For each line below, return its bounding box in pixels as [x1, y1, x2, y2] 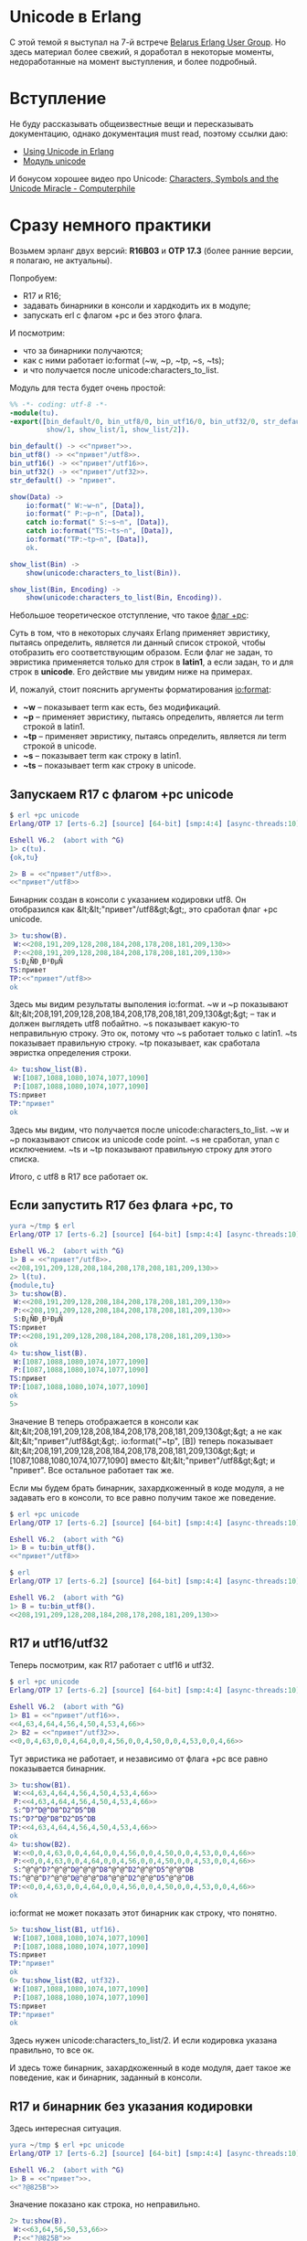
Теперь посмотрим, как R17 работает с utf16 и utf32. [9, 1660, 215, 1671]
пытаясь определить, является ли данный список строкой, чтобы [9, 637, 266, 648]
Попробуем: [9, 272, 58, 283]
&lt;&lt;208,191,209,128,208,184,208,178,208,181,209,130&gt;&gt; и [9, 1445, 256, 1456]
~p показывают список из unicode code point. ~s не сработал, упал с [9, 1133, 281, 1144]
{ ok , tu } [9, 853, 39, 862]
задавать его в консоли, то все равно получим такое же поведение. [9, 1492, 277, 1503]
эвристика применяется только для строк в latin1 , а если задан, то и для [9, 656, 294, 668]
